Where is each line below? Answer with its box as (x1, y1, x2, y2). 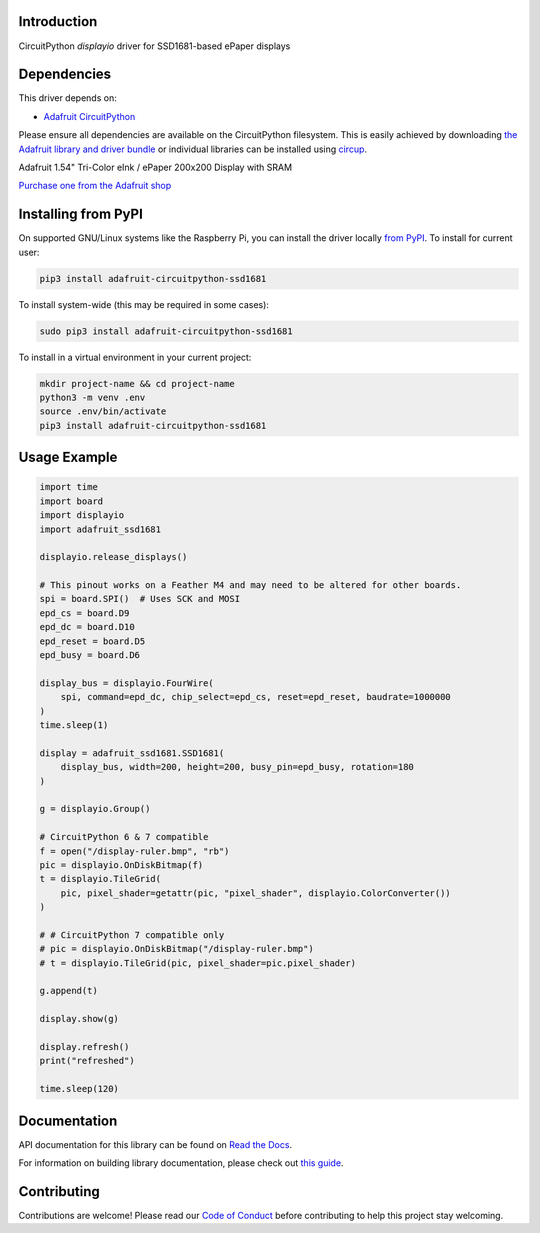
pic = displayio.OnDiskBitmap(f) (39, 859, 204, 870)
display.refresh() (39, 1041, 130, 1052)
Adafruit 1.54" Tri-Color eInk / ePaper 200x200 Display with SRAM (18, 161, 293, 173)
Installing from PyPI (18, 206, 144, 223)
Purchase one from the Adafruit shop (18, 180, 172, 192)
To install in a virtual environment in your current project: (18, 351, 252, 363)
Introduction (18, 13, 98, 30)
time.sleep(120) (39, 1083, 120, 1095)
